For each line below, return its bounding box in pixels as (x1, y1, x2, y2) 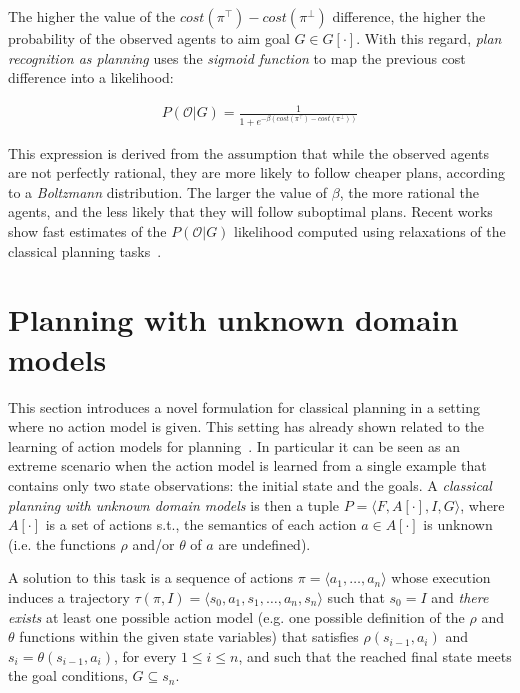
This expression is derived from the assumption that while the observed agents (8, 142, 490, 163)
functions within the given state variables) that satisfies (19, 626, 359, 647)
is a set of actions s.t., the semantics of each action (45, 514, 357, 535)
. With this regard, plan (356, 28, 502, 48)
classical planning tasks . (8, 240, 162, 261)
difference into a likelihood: (8, 67, 174, 88)
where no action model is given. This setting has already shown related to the (8, 416, 485, 437)
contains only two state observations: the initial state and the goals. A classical (8, 474, 492, 495)
